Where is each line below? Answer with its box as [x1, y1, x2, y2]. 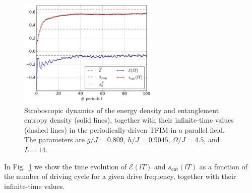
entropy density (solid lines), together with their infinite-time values [24, 115, 234, 125]
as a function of [199, 161, 247, 171]
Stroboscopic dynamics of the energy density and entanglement [24, 105, 219, 115]
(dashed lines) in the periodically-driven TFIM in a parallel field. [24, 124, 225, 135]
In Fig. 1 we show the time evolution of [4, 161, 127, 171]
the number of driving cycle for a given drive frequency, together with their [4, 171, 236, 181]
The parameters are [24, 134, 85, 145]
